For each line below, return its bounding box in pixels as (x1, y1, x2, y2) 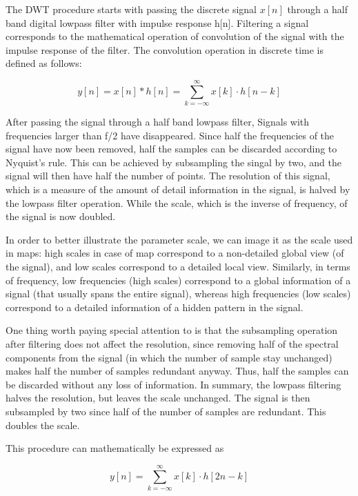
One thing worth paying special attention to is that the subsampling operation (6, 323, 338, 337)
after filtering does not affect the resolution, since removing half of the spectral (6, 337, 339, 350)
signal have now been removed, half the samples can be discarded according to (6, 141, 337, 156)
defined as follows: (6, 56, 82, 70)
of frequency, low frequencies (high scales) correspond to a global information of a (6, 272, 351, 287)
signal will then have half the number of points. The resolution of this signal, (6, 168, 330, 183)
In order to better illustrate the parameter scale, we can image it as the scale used (6, 232, 353, 246)
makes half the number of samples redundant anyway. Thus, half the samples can (6, 364, 349, 378)
